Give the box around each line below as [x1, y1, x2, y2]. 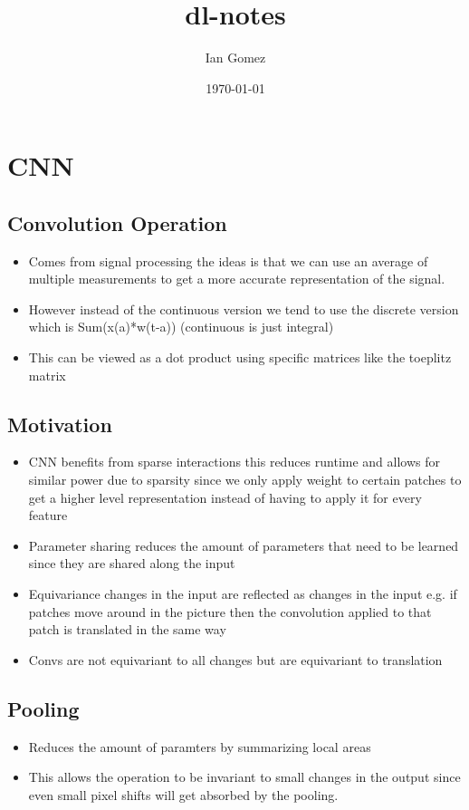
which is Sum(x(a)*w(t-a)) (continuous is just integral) [28, 317, 334, 336]
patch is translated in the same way [28, 620, 226, 639]
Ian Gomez [205, 48, 266, 67]
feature [28, 506, 68, 525]
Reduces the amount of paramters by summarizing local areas [28, 737, 371, 756]
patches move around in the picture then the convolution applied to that [28, 602, 432, 621]
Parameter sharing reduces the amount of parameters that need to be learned [28, 535, 459, 554]
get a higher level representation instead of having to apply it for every [28, 487, 422, 506]
